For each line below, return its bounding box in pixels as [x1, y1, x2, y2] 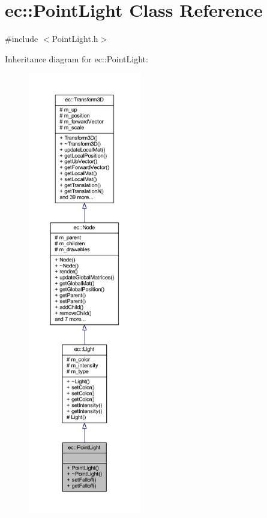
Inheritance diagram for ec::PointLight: [5, 52, 148, 65]
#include [5, 32, 38, 45]
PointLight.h [52, 32, 98, 45]
